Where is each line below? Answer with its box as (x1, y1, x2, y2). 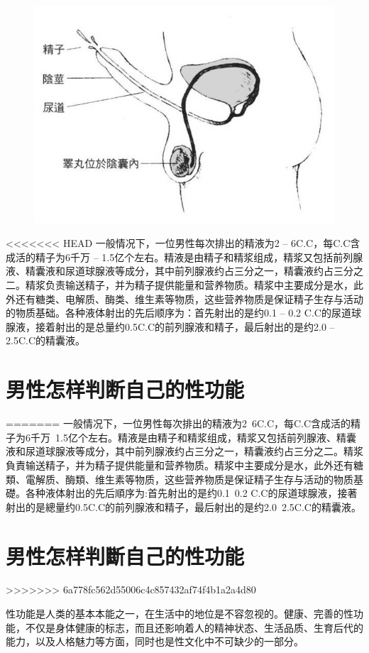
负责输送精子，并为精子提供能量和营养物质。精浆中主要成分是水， (45, 278, 353, 292)
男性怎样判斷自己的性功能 (6, 541, 245, 570)
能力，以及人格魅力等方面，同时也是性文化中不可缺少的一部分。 (6, 634, 304, 649)
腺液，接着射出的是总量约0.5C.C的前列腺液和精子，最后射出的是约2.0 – (6, 319, 335, 334)
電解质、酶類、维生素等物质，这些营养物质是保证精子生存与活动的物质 (25, 471, 353, 486)
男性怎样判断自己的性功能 (6, 375, 245, 404)
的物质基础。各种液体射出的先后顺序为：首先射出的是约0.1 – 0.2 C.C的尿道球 (6, 305, 361, 320)
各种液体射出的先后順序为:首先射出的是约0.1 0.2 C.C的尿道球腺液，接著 (25, 485, 358, 500)
